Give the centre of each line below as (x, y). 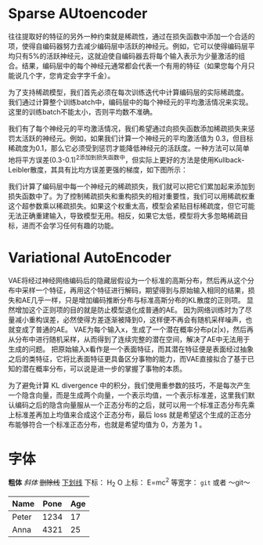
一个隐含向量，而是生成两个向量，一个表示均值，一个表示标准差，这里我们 (128, 395)
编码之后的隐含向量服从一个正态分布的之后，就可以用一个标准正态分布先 (131, 405)
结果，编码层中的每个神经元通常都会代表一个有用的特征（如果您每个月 (135, 65)
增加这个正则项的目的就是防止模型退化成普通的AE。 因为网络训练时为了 (130, 310)
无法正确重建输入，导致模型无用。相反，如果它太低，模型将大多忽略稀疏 (124, 216)
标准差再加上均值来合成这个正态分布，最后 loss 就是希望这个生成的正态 (130, 414)
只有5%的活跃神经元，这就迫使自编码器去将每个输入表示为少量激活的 (126, 56)
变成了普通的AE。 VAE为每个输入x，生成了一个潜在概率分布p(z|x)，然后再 (134, 329)
